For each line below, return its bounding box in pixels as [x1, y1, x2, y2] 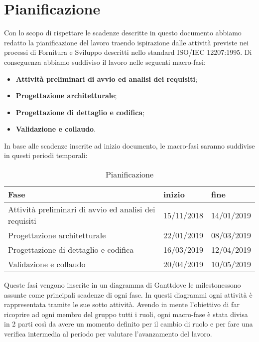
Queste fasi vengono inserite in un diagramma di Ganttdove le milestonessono [4, 280, 241, 290]
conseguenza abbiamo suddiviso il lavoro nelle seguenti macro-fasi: [4, 56, 206, 67]
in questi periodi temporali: [4, 150, 88, 161]
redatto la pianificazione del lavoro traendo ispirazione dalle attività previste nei [4, 37, 249, 47]
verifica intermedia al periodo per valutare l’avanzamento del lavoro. [4, 329, 212, 339]
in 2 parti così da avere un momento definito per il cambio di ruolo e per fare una [4, 319, 253, 329]
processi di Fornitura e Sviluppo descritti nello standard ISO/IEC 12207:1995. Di [4, 47, 252, 57]
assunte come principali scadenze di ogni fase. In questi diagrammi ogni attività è [4, 289, 253, 300]
